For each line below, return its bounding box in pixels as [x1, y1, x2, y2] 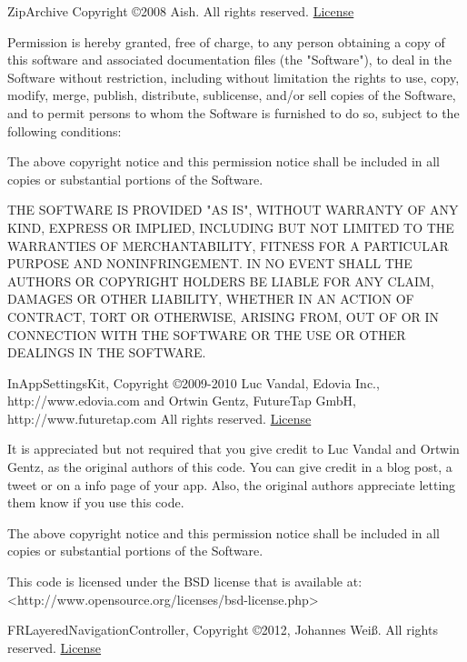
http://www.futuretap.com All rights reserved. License [7, 408, 312, 427]
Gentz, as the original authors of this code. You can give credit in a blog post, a [7, 457, 452, 476]
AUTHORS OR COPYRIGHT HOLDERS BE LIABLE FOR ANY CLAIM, [7, 271, 434, 290]
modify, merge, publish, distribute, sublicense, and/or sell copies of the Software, [7, 85, 456, 105]
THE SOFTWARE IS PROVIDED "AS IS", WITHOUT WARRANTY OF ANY [7, 200, 459, 219]
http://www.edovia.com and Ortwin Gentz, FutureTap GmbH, [7, 391, 356, 410]
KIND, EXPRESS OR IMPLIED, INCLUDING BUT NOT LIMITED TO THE [7, 217, 454, 236]
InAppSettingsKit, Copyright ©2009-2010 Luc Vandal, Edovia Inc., [7, 373, 380, 392]
